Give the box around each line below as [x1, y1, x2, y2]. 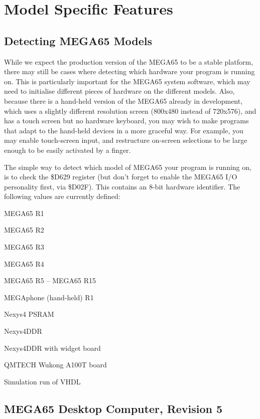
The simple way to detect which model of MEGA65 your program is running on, [4, 161, 251, 172]
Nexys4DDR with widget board [4, 342, 101, 353]
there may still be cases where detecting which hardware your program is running [4, 66, 255, 77]
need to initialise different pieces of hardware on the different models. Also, [4, 86, 235, 96]
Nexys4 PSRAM [4, 309, 54, 319]
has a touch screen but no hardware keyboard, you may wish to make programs [4, 115, 249, 126]
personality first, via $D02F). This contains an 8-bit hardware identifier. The [4, 181, 240, 191]
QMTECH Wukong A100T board [4, 359, 107, 370]
